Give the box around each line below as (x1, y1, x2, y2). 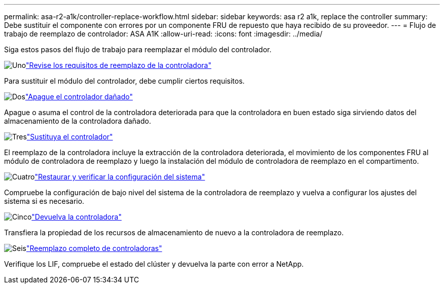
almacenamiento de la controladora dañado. (4, 117, 151, 125)
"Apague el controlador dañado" (25, 92, 133, 101)
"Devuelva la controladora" (31, 212, 122, 221)
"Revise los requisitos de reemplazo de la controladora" (26, 61, 211, 69)
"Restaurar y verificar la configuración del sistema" (34, 172, 205, 181)
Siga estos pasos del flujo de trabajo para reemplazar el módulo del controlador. (4, 45, 272, 54)
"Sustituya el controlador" (26, 132, 113, 141)
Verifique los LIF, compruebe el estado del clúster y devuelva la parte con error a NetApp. (4, 260, 304, 268)
